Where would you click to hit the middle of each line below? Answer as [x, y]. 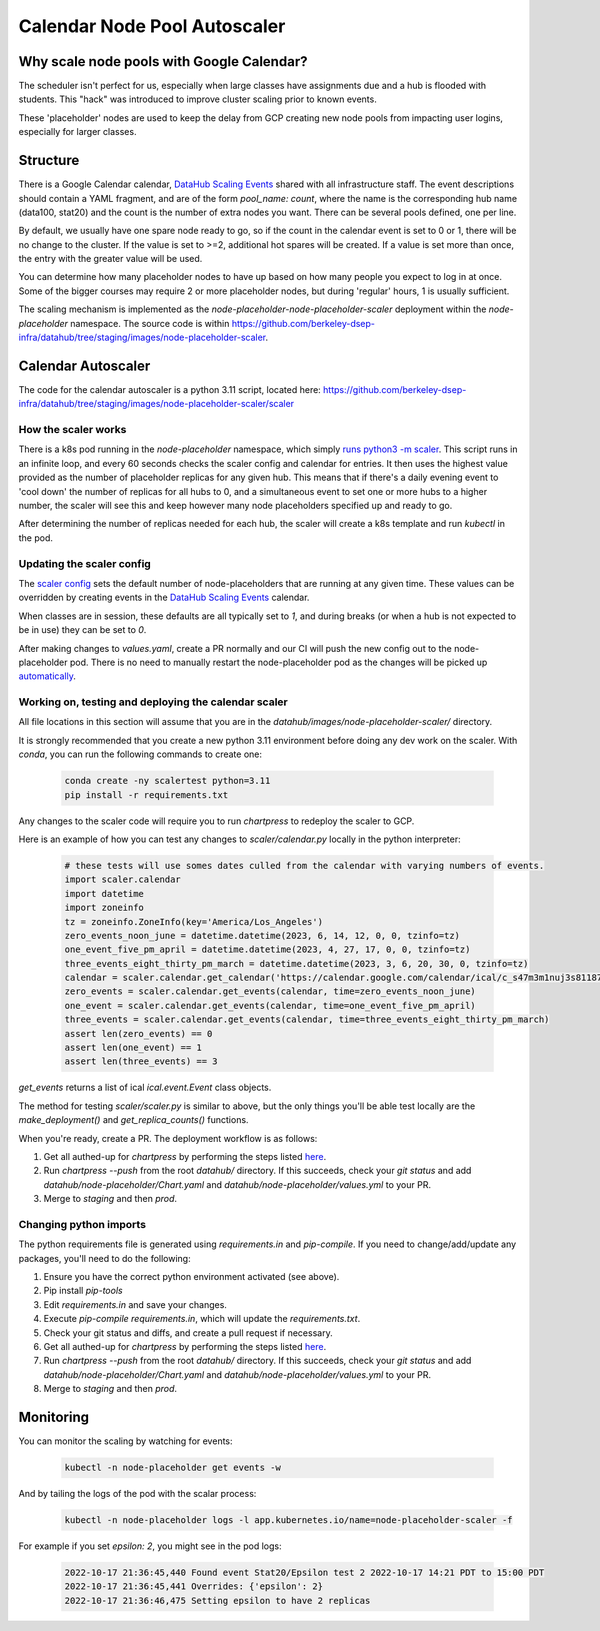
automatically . [47, 676]
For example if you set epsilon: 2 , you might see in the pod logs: [150, 1546]
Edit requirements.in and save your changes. [135, 1304]
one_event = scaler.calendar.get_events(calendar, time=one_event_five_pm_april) [270, 1005]
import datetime [104, 893]
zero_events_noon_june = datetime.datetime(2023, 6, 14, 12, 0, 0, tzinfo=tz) [262, 935]
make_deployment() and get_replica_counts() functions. [133, 1120]
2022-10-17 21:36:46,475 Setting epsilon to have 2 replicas [217, 1600]
